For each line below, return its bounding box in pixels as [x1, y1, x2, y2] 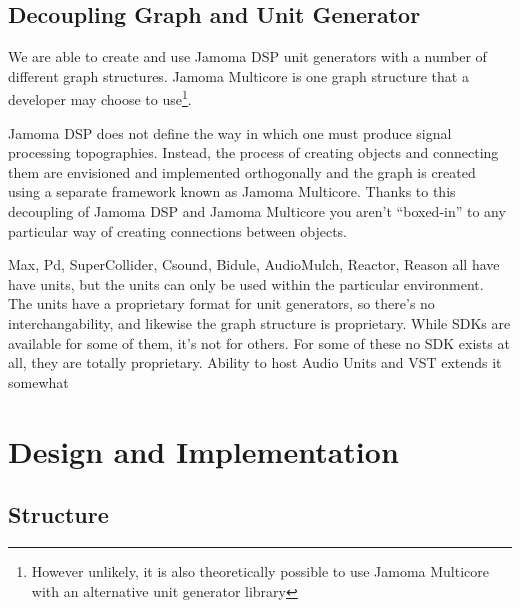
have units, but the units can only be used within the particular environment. [8, 273, 484, 294]
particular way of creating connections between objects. [8, 220, 347, 241]
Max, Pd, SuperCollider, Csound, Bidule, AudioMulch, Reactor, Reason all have [8, 254, 500, 275]
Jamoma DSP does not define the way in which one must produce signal [8, 122, 452, 143]
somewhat [8, 371, 69, 392]
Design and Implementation [8, 430, 399, 471]
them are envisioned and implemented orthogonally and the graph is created [8, 161, 476, 182]
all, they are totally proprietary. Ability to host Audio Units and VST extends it [8, 352, 502, 373]
